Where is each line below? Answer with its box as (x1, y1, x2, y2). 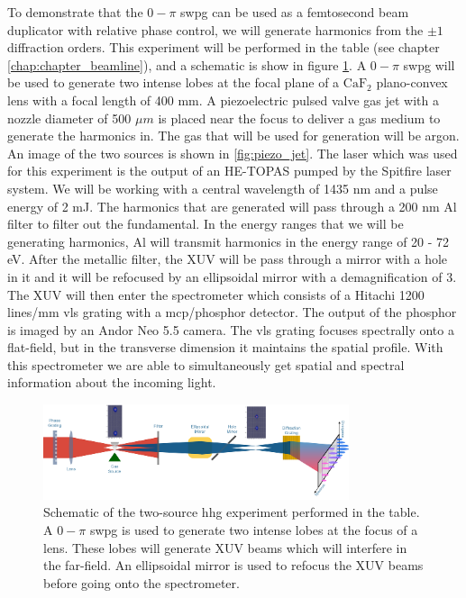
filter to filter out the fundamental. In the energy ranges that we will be (7, 214, 404, 233)
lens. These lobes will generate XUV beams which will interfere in (43, 538, 407, 557)
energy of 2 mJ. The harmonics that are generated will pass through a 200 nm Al (7, 196, 457, 215)
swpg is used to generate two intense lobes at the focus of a (89, 521, 418, 539)
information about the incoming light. (7, 373, 216, 392)
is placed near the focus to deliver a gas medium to (158, 108, 441, 127)
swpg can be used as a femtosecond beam (180, 3, 409, 21)
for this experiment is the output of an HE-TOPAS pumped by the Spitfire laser (7, 161, 452, 180)
